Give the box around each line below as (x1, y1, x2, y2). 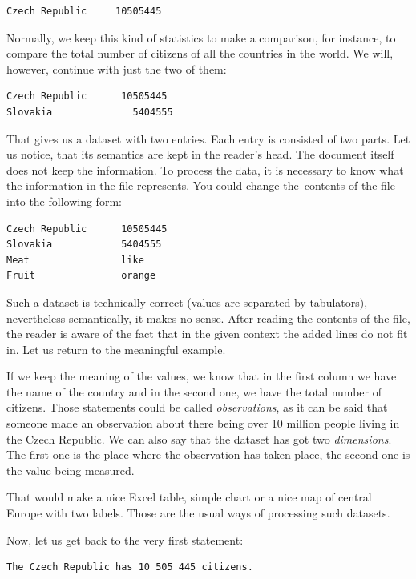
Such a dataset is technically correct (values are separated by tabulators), (6, 293, 368, 310)
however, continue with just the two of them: (6, 60, 227, 77)
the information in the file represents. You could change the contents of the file (6, 177, 395, 194)
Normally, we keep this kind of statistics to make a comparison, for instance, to (6, 29, 396, 46)
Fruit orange (6, 270, 156, 282)
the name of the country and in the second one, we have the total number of (6, 383, 382, 400)
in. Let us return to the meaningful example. (6, 340, 226, 357)
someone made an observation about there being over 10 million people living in (6, 415, 400, 432)
